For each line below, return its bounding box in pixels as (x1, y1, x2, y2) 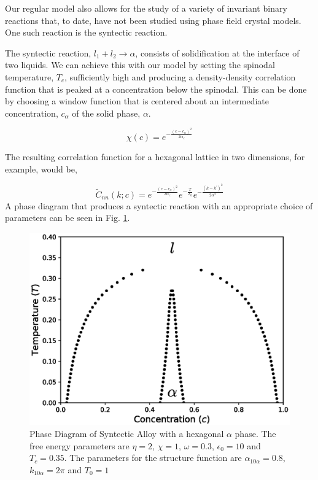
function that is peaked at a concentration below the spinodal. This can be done (5, 82, 307, 95)
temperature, (5, 70, 54, 83)
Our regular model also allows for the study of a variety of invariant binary (5, 2, 287, 14)
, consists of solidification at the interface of (135, 46, 300, 59)
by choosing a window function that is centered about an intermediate (5, 95, 269, 107)
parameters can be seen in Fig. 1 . (5, 211, 130, 224)
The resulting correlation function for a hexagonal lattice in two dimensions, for (5, 150, 305, 163)
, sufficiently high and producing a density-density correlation (64, 70, 296, 83)
